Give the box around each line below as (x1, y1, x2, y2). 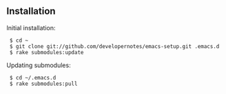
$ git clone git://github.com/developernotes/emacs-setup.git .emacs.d (9, 43, 220, 50)
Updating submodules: (6, 61, 71, 69)
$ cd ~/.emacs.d (9, 74, 56, 81)
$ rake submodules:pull (9, 80, 78, 87)
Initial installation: (6, 23, 56, 32)
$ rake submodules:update (9, 49, 84, 56)
